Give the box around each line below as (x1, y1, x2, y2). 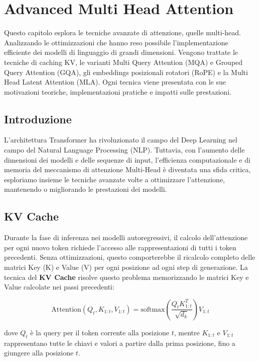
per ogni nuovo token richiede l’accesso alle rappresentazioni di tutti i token (4, 242, 236, 252)
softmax (141, 306, 165, 313)
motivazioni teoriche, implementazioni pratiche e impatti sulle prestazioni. (4, 86, 231, 97)
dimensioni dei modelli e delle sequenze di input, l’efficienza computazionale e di (4, 154, 250, 165)
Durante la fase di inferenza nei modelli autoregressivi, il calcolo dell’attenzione (4, 232, 248, 243)
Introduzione (4, 111, 72, 126)
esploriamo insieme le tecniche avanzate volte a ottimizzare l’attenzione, (4, 174, 225, 184)
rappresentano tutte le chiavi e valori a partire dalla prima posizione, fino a (4, 337, 235, 348)
